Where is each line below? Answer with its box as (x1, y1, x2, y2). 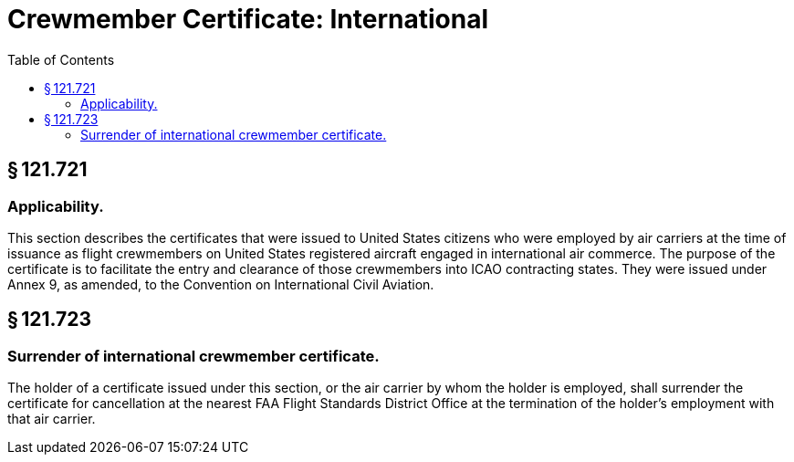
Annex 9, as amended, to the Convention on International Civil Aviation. (7, 276, 434, 292)
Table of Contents (7, 51, 115, 68)
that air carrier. (7, 411, 96, 427)
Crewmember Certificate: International (7, 4, 489, 35)
